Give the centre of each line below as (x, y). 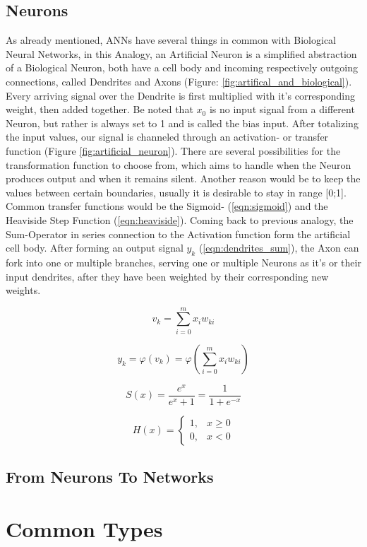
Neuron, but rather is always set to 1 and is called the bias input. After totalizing (182, 123)
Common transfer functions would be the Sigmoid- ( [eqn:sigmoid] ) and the (167, 206)
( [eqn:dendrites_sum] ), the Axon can (279, 248)
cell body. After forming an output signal (95, 248)
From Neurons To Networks (110, 477)
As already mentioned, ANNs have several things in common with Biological (171, 40)
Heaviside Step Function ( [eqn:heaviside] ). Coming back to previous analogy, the (180, 219)
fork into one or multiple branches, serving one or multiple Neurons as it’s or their (183, 262)
